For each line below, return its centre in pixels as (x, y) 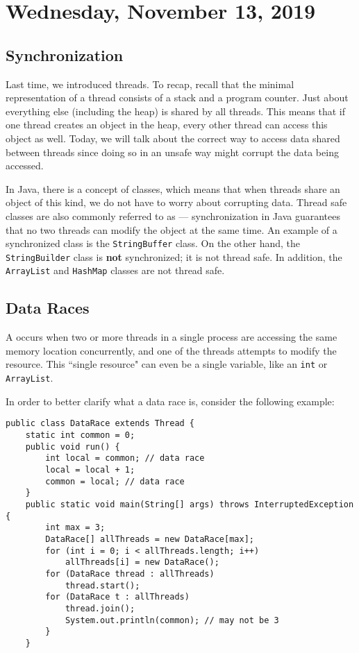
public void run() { (73, 447)
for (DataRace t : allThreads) (117, 597)
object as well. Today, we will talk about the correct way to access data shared (173, 138)
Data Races (48, 308)
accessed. (25, 166)
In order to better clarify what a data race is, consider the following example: (170, 401)
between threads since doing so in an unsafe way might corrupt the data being (172, 152)
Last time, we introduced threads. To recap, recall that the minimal (150, 84)
